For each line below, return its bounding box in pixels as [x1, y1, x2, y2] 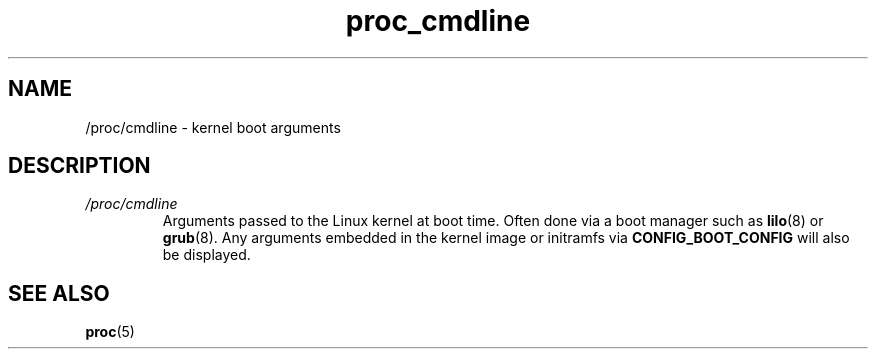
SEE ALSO [8, 280, 110, 306]
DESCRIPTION [8, 153, 151, 179]
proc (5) [85, 323, 135, 341]
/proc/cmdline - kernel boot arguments [85, 118, 341, 136]
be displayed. [162, 246, 251, 264]
